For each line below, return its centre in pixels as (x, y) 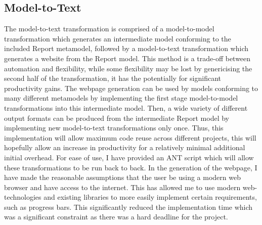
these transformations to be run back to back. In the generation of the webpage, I (131, 167)
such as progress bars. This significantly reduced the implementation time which (128, 207)
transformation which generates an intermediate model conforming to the (118, 38)
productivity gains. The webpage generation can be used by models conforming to (131, 88)
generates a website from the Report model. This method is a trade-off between (127, 58)
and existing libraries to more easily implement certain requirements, (150, 197)
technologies (23, 197)
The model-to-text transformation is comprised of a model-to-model (109, 29)
